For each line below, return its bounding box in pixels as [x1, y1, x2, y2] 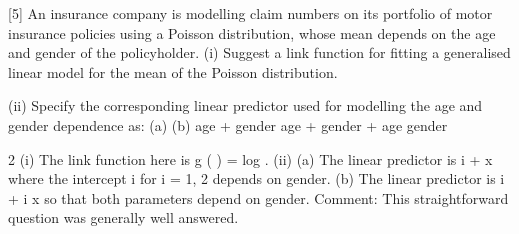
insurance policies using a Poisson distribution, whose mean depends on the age [8, 22, 496, 43]
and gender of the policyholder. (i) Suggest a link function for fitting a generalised [8, 42, 511, 63]
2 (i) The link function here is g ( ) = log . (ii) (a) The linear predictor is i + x [8, 148, 493, 169]
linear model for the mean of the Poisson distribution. [8, 61, 338, 82]
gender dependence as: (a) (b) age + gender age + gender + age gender [8, 114, 448, 135]
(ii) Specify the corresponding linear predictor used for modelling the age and [8, 95, 483, 116]
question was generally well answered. [8, 207, 239, 228]
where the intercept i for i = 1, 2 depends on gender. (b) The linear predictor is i [8, 168, 505, 189]
